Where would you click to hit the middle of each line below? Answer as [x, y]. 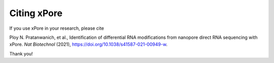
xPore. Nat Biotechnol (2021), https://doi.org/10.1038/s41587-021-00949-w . [88, 44]
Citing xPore [36, 13]
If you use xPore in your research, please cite [57, 28]
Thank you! [21, 53]
